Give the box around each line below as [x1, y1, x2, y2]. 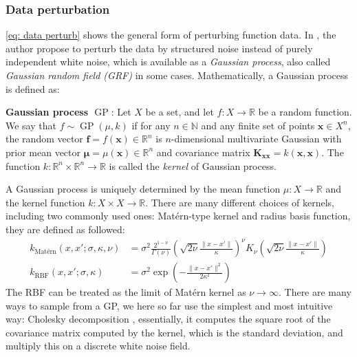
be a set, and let [145, 105, 214, 119]
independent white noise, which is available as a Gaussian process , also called [6, 54, 331, 69]
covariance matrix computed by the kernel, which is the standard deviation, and [6, 325, 343, 339]
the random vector [6, 131, 83, 146]
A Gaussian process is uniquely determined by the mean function [6, 182, 281, 196]
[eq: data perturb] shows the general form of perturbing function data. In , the [6, 28, 336, 42]
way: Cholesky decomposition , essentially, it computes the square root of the [6, 312, 331, 326]
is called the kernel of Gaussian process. [109, 158, 277, 173]
